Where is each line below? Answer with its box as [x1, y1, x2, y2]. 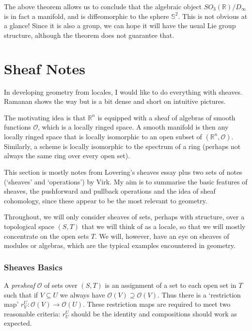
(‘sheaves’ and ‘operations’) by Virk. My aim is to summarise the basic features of [4, 176, 248, 186]
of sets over [44, 280, 78, 290]
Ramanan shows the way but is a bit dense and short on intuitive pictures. [4, 96, 226, 106]
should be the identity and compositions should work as [71, 308, 237, 318]
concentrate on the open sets [4, 231, 89, 241]
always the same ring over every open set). [4, 150, 130, 161]
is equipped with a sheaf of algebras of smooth [97, 112, 236, 122]
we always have [60, 289, 105, 299]
